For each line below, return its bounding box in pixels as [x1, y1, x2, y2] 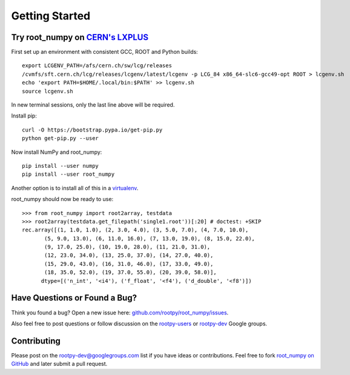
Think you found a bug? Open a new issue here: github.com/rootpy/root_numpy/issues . [11, 309, 229, 316]
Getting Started [11, 9, 91, 22]
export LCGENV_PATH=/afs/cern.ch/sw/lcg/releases [22, 62, 173, 69]
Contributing [11, 336, 61, 346]
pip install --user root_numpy [22, 171, 115, 178]
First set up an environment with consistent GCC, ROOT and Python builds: [11, 48, 198, 56]
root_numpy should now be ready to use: [11, 196, 114, 203]
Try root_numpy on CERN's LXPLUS [11, 32, 148, 42]
